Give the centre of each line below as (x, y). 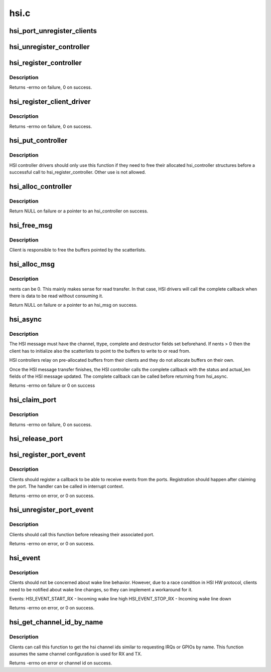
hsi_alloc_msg (32, 264)
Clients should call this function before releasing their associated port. (82, 534)
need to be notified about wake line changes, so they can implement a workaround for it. (101, 589)
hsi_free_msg (31, 226)
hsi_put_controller (38, 141)
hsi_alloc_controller (41, 186)
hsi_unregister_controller (49, 47)
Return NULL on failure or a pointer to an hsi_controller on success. (79, 211)
